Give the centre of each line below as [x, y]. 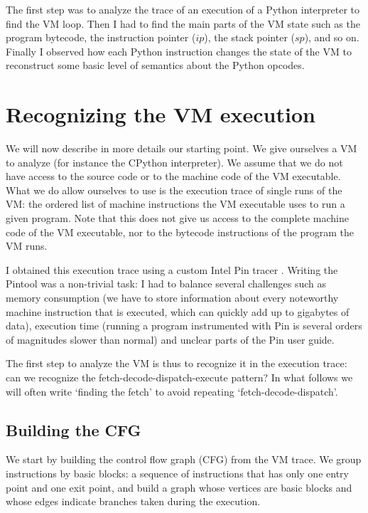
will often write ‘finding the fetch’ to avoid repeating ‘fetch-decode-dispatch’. [172, 391]
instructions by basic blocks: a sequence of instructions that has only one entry [177, 473]
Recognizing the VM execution [161, 114]
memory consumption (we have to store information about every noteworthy [172, 298]
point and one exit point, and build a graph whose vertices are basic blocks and [179, 487]
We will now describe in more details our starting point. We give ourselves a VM [182, 148]
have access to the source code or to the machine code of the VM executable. [173, 176]
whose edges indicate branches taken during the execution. [133, 501]
